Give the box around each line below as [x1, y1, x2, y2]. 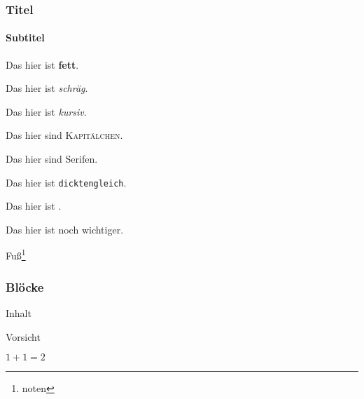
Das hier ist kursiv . [6, 104, 87, 119]
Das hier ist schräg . [6, 81, 88, 95]
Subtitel [6, 30, 45, 45]
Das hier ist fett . [6, 57, 79, 72]
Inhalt [6, 305, 31, 320]
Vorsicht [6, 329, 41, 344]
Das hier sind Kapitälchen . [6, 128, 123, 142]
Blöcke [6, 278, 44, 295]
